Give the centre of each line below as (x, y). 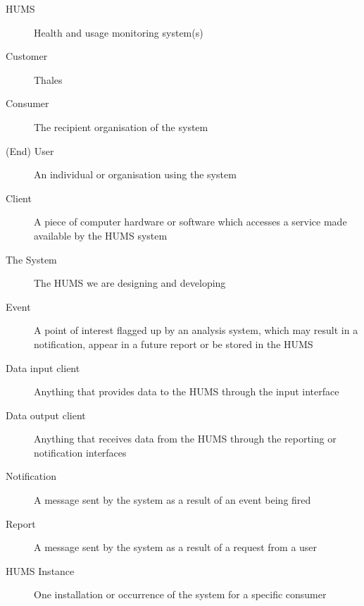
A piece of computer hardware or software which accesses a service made (190, 222)
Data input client (43, 367)
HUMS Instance (40, 570)
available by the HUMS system (101, 235)
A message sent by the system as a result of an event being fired (172, 500)
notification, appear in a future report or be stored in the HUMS (174, 344)
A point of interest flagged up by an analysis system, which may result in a (196, 330)
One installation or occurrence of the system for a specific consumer (180, 594)
